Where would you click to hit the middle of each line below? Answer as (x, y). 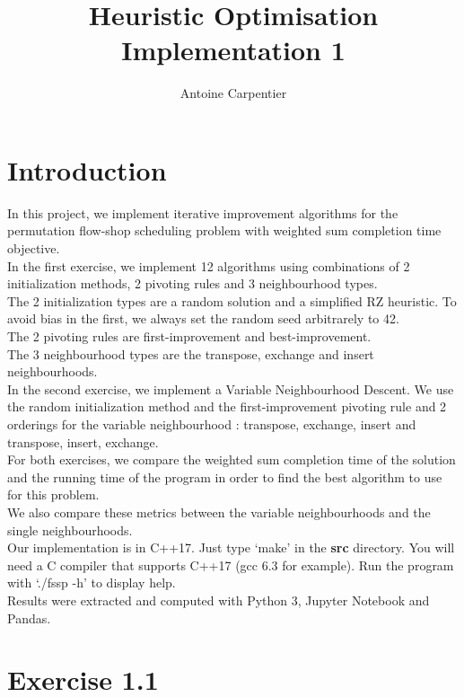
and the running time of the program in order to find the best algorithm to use (225, 476)
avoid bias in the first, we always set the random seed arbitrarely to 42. (203, 318)
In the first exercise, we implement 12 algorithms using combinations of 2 (209, 265)
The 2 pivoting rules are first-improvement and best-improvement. (189, 336)
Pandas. (29, 618)
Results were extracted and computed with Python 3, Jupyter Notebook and (219, 600)
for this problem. (53, 494)
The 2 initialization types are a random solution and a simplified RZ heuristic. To (232, 300)
